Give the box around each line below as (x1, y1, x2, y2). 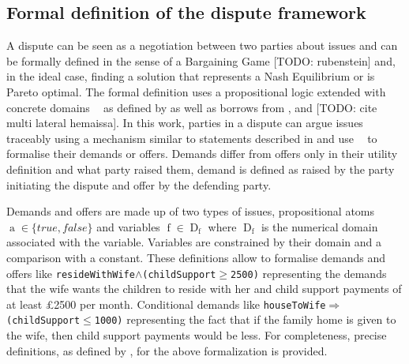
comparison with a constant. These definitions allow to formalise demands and (6, 249, 386, 265)
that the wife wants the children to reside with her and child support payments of (6, 280, 402, 297)
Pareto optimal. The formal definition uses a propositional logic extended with (6, 83, 386, 99)
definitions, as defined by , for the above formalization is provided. (6, 342, 328, 358)
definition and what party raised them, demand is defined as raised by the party (6, 160, 395, 177)
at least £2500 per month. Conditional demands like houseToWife (6, 295, 326, 312)
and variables (96, 218, 160, 235)
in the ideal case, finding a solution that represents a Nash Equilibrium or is (6, 68, 375, 84)
